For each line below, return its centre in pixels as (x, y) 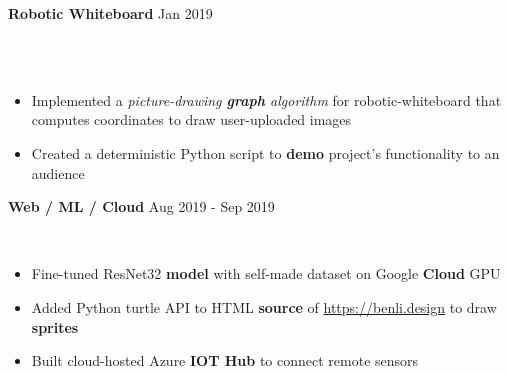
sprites (55, 326)
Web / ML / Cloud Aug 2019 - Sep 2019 (141, 206)
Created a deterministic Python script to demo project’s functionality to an (265, 152)
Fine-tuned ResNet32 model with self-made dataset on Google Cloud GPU (266, 273)
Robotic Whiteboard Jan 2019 (110, 13)
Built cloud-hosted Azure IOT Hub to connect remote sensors (225, 360)
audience (58, 172)
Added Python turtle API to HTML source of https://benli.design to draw (264, 306)
